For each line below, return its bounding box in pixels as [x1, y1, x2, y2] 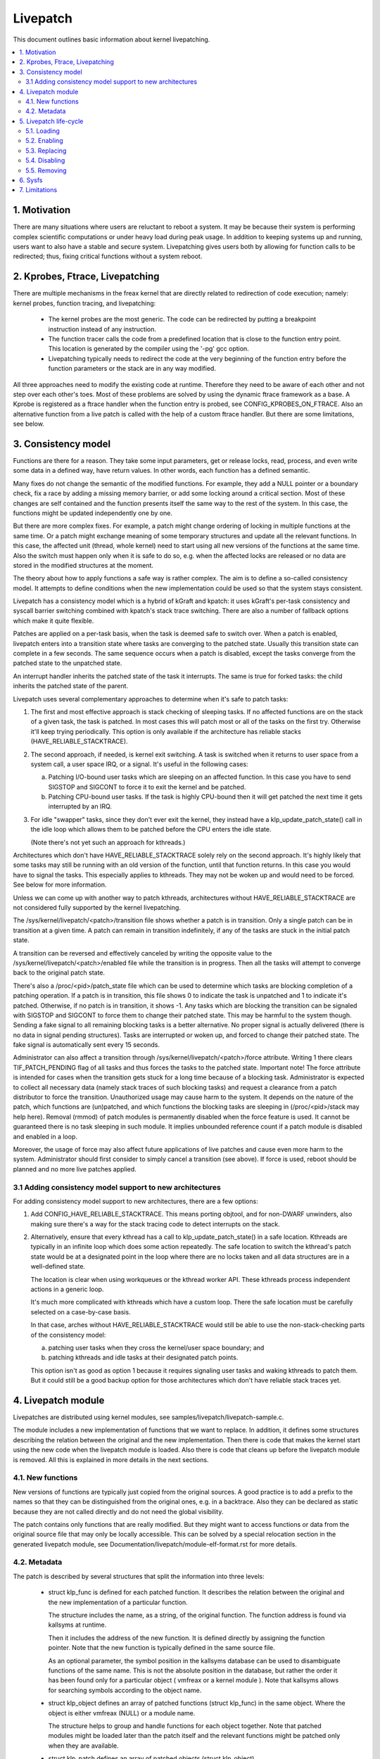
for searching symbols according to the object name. [48, 1686, 202, 1694]
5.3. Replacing [25, 146, 67, 155]
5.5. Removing [25, 166, 67, 174]
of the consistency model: [30, 1331, 106, 1339]
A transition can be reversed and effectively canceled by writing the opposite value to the [13, 948, 272, 957]
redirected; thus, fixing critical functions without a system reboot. [13, 252, 203, 260]
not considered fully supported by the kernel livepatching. [13, 903, 181, 911]
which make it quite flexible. [13, 616, 94, 625]
